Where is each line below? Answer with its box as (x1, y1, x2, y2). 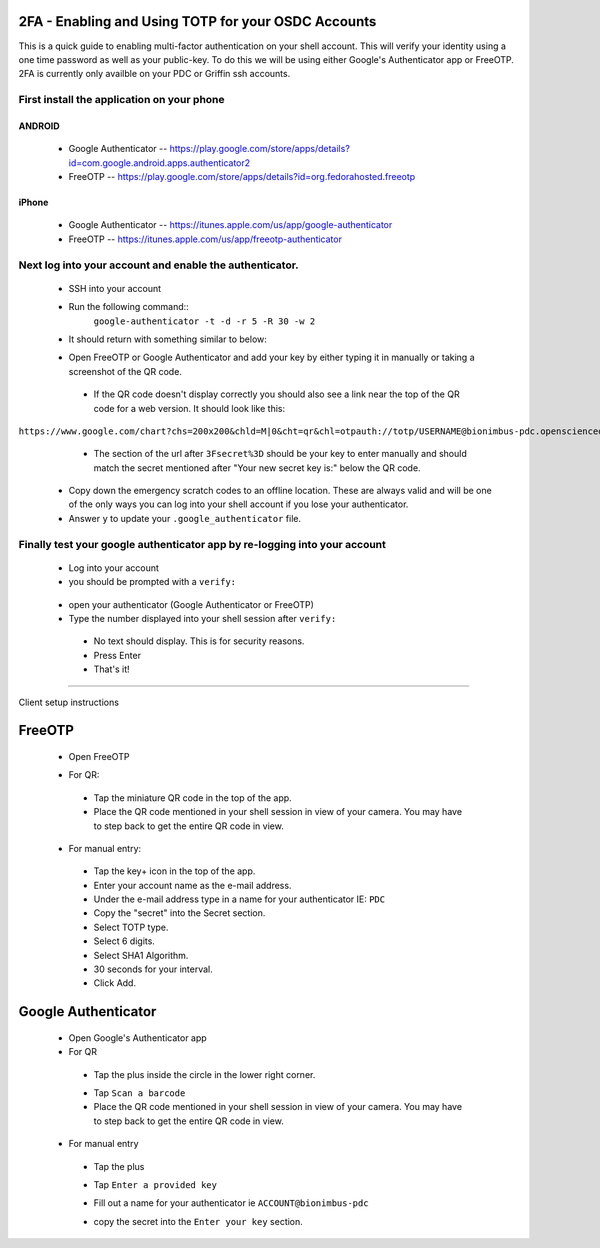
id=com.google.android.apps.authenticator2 (68, 156, 251, 169)
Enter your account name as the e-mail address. (93, 879, 292, 891)
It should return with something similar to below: (68, 333, 267, 345)
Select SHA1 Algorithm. (93, 949, 189, 961)
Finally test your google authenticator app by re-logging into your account (18, 537, 387, 551)
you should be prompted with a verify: (68, 576, 237, 588)
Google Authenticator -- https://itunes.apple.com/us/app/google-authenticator (68, 219, 393, 231)
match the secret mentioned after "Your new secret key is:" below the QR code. (93, 461, 421, 474)
